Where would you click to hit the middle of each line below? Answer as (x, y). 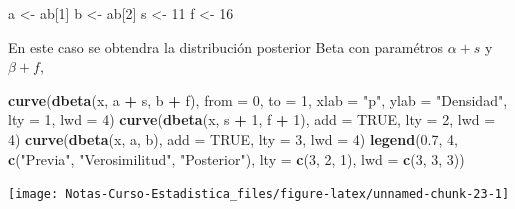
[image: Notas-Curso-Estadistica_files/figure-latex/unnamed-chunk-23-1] (259, 194)
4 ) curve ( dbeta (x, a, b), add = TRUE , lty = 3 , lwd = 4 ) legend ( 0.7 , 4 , (233, 138)
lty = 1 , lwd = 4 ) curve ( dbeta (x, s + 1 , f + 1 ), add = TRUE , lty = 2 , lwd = (252, 119)
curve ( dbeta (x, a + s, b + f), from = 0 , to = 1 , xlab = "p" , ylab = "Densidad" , (258, 99)
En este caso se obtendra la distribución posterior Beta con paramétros (226, 46)
